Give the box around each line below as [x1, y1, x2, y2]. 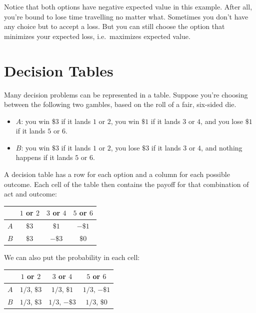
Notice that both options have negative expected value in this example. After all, [4, 1, 252, 11]
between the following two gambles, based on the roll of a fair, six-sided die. [4, 99, 236, 109]
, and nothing [201, 142, 242, 152]
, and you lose [200, 115, 243, 126]
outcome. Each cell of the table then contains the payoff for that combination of [4, 178, 249, 189]
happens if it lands [15, 152, 73, 162]
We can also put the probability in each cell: [4, 252, 140, 262]
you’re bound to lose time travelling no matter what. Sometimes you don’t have [4, 11, 248, 21]
